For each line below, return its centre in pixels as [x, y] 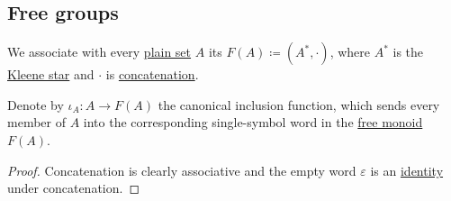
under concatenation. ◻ [74, 188]
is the [408, 52]
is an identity [407, 170]
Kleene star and [51, 74]
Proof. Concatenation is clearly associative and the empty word [182, 170]
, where [350, 52]
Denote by [36, 104]
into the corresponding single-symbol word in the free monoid [253, 122]
